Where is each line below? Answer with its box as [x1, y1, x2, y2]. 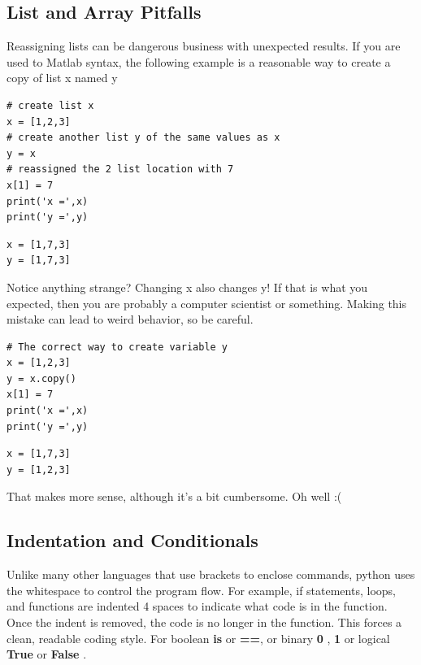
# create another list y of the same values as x [7, 132, 280, 144]
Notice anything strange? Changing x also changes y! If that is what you [7, 278, 368, 295]
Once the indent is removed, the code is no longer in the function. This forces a [7, 614, 402, 631]
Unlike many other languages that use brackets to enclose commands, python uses [7, 566, 415, 583]
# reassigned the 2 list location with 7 [7, 163, 234, 176]
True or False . [7, 645, 87, 663]
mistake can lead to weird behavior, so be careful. [7, 311, 254, 328]
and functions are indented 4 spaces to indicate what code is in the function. [7, 598, 388, 615]
